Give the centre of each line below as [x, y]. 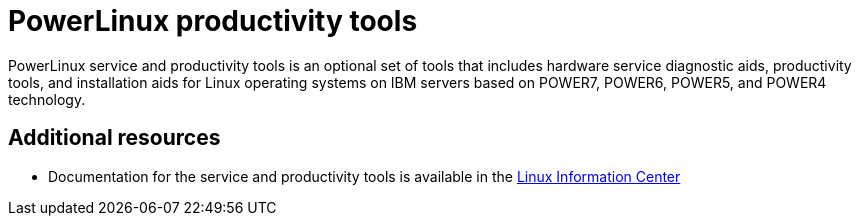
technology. [47, 99]
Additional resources [114, 138]
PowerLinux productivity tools [213, 21]
